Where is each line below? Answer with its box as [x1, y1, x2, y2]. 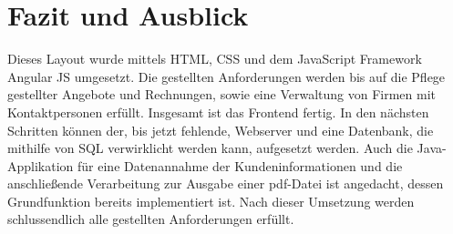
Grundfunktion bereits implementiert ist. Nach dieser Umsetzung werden [7, 191, 415, 210]
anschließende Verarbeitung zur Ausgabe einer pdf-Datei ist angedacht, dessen [7, 174, 444, 193]
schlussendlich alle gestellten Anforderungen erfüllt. [7, 209, 294, 229]
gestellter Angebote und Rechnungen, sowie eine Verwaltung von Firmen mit [7, 85, 437, 104]
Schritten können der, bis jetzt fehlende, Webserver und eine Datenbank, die [7, 120, 434, 139]
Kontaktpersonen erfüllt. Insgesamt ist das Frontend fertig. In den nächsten [7, 102, 429, 121]
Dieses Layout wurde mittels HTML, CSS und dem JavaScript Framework [7, 49, 422, 68]
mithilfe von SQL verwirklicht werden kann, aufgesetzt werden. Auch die [7, 138, 413, 158]
